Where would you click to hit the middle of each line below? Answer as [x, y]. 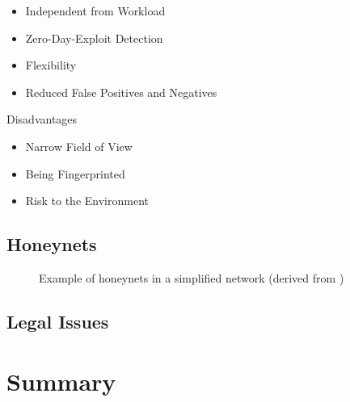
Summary [61, 381]
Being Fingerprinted [75, 173]
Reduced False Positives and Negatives [121, 92]
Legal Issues [58, 321]
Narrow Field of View [79, 146]
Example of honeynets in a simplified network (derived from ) [192, 277]
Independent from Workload [95, 10]
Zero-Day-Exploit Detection [94, 38]
